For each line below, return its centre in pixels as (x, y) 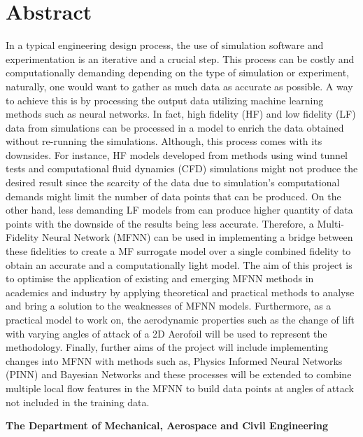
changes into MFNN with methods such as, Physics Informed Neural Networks (174, 360)
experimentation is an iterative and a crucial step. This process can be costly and (180, 58)
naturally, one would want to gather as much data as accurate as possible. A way (179, 86)
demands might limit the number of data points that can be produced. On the (173, 196)
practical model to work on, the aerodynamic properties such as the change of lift (180, 319)
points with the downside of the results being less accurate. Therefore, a (160, 223)
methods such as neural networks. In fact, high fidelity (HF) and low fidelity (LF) (181, 114)
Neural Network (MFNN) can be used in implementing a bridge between (197, 237)
